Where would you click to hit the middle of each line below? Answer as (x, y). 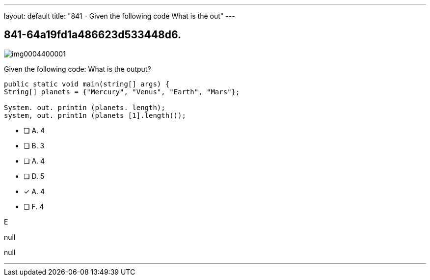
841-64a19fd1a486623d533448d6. (93, 35)
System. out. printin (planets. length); (85, 107)
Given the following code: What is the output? (78, 69)
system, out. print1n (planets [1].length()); (95, 115)
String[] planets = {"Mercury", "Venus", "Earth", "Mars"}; (122, 92)
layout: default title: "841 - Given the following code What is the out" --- (120, 16)
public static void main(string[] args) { (87, 84)
